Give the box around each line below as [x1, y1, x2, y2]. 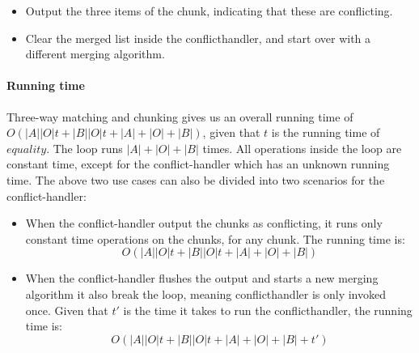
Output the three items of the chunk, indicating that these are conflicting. [25, 2, 393, 19]
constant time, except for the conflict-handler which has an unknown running [6, 155, 390, 172]
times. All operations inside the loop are [202, 139, 402, 156]
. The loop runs [46, 139, 123, 156]
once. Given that [25, 301, 108, 318]
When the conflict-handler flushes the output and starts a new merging [25, 270, 379, 287]
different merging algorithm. [25, 45, 165, 62]
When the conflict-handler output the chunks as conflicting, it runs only [25, 215, 383, 232]
